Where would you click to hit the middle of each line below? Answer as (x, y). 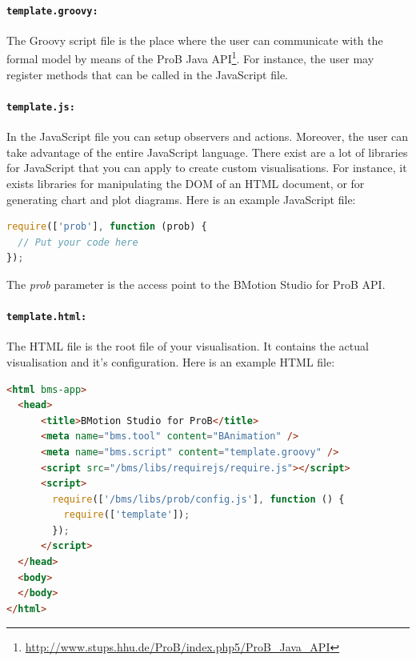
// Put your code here (78, 242)
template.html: (47, 317)
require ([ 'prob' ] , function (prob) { (107, 227)
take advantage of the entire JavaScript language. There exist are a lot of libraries (207, 152)
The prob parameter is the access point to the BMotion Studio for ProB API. (196, 284)
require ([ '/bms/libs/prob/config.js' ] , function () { (198, 499)
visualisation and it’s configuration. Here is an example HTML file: (171, 361)
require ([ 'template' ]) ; (127, 515)
